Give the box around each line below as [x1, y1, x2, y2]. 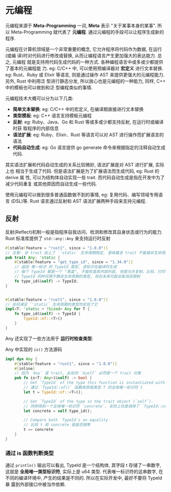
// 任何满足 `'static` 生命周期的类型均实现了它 [5, 302, 98, 307]
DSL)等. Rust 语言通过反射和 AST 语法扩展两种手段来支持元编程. [12, 198, 147, 204]
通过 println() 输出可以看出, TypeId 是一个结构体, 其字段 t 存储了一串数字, [5, 462, 161, 469]
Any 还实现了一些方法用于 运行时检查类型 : [5, 335, 93, 341]
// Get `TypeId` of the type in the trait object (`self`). [23, 399, 154, 404]
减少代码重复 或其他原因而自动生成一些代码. [5, 181, 97, 187]
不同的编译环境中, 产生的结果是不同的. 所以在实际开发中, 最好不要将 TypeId [5, 475, 162, 481]
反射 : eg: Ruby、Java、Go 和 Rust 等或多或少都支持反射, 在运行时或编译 [12, 118, 164, 125]
